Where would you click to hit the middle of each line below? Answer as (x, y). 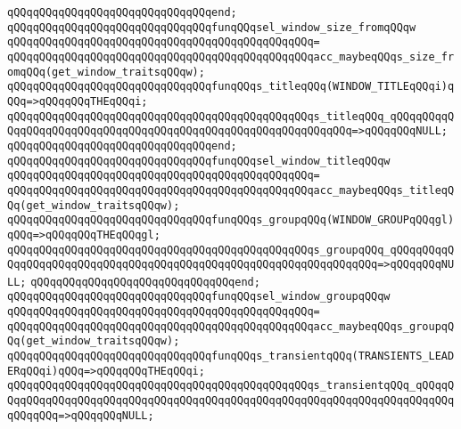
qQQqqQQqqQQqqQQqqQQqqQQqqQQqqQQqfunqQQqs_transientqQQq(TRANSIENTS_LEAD (231, 356)
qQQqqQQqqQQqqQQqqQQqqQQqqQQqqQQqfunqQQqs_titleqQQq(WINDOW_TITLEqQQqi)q (231, 87)
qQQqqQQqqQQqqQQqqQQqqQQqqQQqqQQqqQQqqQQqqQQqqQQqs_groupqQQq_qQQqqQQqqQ (231, 250)
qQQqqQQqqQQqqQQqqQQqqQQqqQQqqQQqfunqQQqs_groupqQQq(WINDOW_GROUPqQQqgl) (231, 220)
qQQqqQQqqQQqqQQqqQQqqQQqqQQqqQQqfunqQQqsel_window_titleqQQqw (199, 161)
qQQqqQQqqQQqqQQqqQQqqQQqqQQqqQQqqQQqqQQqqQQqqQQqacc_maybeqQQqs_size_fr (231, 57)
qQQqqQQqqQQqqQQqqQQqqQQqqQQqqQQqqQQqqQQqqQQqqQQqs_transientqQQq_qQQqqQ (231, 386)
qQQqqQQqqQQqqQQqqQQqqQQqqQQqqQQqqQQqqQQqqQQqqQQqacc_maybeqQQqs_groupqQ (231, 326)
